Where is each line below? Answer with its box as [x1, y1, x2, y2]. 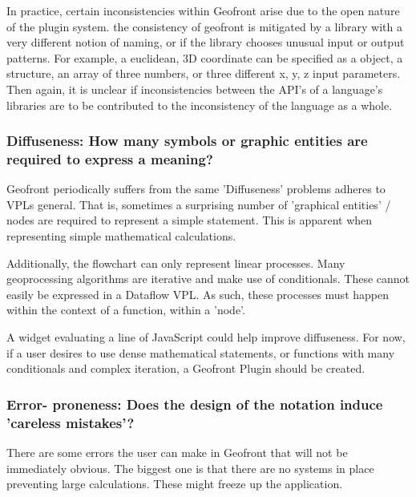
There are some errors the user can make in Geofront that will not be [6, 443, 348, 460]
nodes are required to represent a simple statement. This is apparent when [6, 212, 373, 228]
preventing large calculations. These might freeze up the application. [6, 475, 343, 492]
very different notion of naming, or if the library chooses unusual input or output [6, 34, 405, 51]
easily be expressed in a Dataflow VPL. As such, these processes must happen [6, 285, 389, 302]
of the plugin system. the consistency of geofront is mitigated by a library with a [6, 18, 403, 34]
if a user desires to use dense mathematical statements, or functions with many [6, 344, 395, 361]
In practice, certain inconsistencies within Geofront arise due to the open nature [6, 2, 400, 18]
